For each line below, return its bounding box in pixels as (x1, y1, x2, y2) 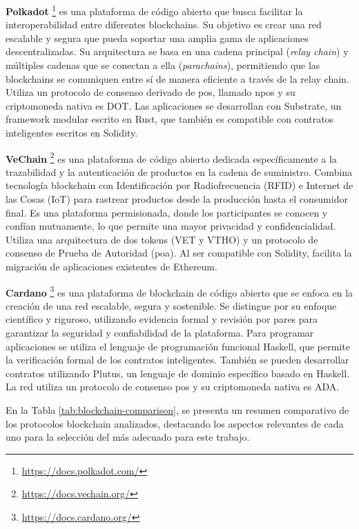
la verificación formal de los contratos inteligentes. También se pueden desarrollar (6, 352, 349, 367)
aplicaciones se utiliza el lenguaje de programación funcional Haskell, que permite (6, 339, 350, 353)
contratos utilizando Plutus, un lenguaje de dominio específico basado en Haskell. (6, 366, 350, 380)
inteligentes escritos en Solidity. (6, 126, 138, 139)
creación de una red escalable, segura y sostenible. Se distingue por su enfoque (6, 298, 337, 312)
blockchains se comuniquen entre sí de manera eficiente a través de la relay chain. (6, 71, 349, 86)
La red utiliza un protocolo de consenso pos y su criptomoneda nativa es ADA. (6, 379, 340, 394)
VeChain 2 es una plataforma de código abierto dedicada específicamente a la (6, 149, 337, 166)
